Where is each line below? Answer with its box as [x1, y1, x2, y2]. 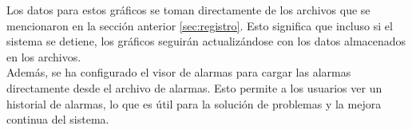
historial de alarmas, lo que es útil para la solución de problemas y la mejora [6, 95, 382, 112]
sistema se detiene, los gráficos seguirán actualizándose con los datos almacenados [6, 33, 406, 49]
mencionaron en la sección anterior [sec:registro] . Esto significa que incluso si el [6, 17, 393, 33]
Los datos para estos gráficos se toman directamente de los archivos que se [6, 2, 370, 18]
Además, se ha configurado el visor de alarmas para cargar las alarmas [6, 64, 351, 81]
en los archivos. [6, 48, 81, 65]
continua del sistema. [6, 111, 109, 128]
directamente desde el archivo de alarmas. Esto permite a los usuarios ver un [6, 79, 382, 96]
